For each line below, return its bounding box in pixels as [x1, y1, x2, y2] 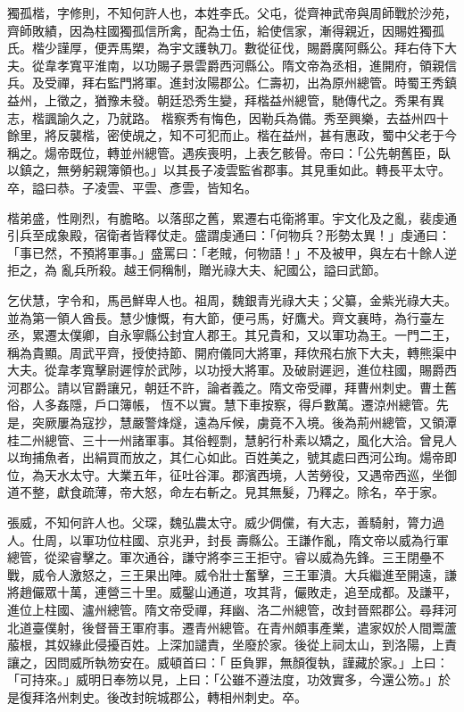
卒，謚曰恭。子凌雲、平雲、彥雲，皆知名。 [7, 178, 257, 196]
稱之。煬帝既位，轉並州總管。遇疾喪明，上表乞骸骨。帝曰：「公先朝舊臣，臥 [7, 143, 451, 161]
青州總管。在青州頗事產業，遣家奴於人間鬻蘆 [194, 617, 457, 636]
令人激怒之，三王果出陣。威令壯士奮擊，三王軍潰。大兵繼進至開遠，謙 [44, 565, 457, 584]
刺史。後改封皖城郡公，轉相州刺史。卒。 [69, 687, 307, 706]
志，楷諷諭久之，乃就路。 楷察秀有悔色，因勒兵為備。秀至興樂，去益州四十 [7, 108, 449, 127]
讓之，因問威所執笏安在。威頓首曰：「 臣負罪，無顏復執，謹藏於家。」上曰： [7, 652, 449, 671]
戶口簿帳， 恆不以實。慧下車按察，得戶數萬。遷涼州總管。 [94, 395, 436, 414]
